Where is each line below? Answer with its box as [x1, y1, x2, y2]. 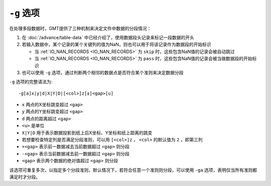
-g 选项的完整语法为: [9, 79, 53, 85]
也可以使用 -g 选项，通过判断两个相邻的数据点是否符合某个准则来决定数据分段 [22, 69, 184, 75]
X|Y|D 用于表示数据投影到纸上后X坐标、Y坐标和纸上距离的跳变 [22, 129, 153, 135]
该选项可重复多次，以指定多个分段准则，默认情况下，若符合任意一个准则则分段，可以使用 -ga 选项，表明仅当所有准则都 [9, 167, 257, 173]
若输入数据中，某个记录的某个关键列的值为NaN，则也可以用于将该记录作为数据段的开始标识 [22, 42, 211, 48]
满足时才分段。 [9, 173, 40, 180]
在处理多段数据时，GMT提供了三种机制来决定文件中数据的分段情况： [9, 25, 152, 31]
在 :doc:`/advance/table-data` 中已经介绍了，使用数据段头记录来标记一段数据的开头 [22, 34, 194, 40]
